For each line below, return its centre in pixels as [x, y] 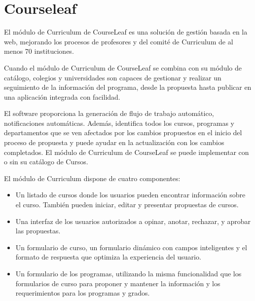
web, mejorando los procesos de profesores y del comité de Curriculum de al [119, 41]
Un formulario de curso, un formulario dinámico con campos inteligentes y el [131, 247]
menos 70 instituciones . [39, 51]
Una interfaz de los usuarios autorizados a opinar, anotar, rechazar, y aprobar [133, 221]
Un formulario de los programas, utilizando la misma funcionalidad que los [128, 273]
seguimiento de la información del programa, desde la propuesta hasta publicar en [128, 87]
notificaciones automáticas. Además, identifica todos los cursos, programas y [119, 123]
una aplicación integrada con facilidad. [62, 96]
